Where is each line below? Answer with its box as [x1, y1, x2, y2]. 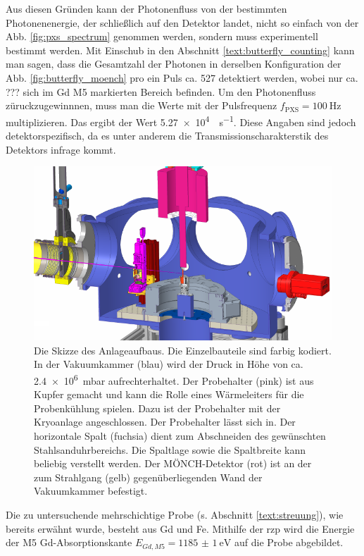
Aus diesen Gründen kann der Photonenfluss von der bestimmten [6, 1, 287, 16]
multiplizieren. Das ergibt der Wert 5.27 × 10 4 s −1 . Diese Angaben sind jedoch [6, 112, 356, 129]
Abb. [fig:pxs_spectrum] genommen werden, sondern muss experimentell [6, 29, 318, 44]
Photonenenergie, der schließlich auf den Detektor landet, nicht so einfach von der [6, 15, 359, 30]
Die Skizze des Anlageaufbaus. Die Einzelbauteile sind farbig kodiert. [34, 342, 332, 357]
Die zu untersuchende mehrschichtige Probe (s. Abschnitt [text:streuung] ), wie [6, 507, 344, 521]
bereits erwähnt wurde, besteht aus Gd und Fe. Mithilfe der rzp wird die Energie [6, 521, 355, 536]
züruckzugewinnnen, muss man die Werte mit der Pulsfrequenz [6, 98, 277, 113]
